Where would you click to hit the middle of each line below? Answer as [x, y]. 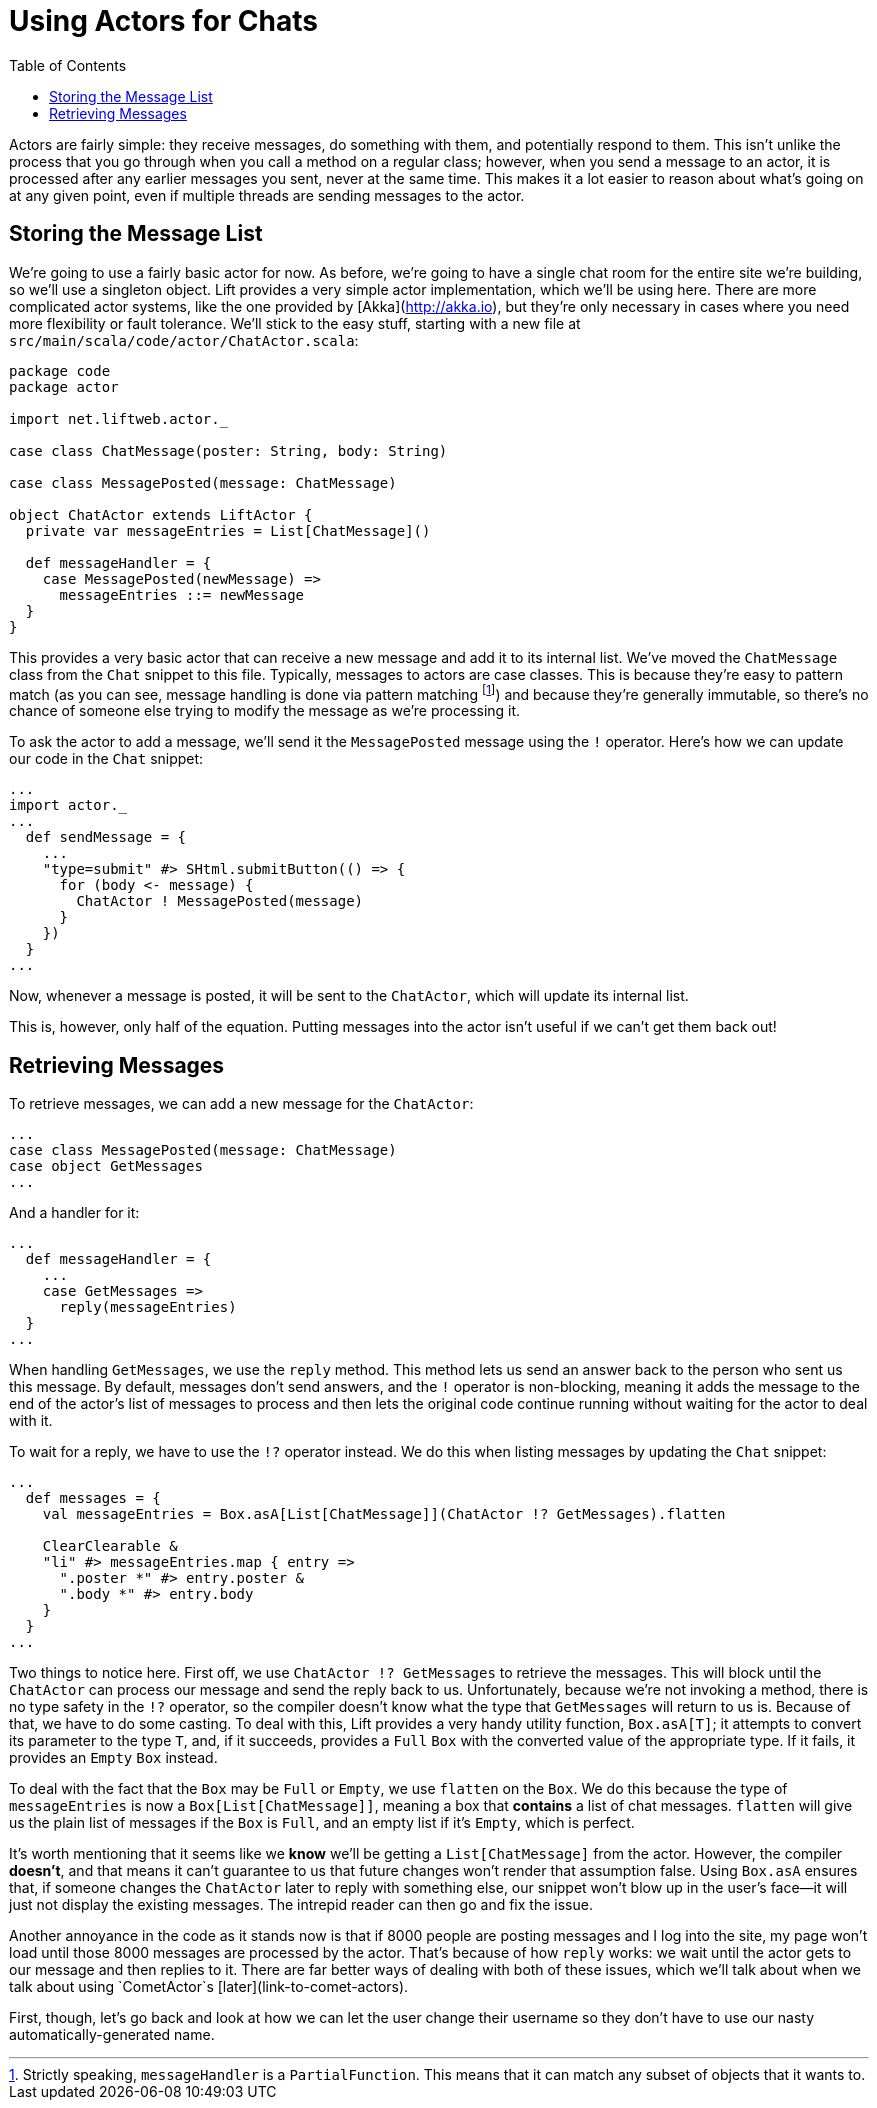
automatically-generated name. [112, 2035]
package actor [64, 386]
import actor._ [68, 805]
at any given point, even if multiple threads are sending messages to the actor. [267, 195]
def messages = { [93, 1498]
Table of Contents [68, 65]
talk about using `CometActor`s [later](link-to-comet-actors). [209, 1987]
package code [60, 370]
